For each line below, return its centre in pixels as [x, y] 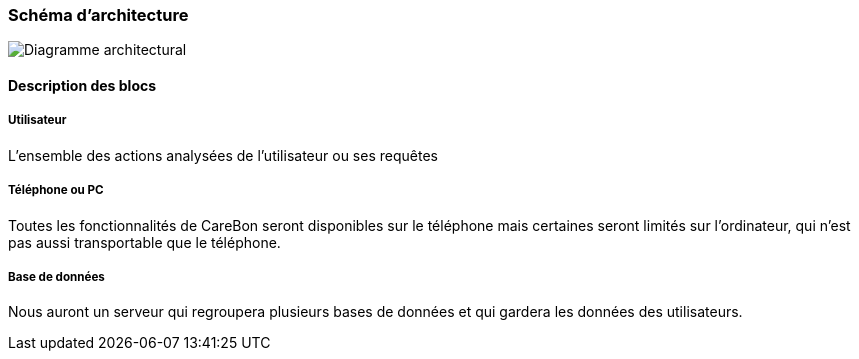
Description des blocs [82, 85]
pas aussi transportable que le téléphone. [144, 242]
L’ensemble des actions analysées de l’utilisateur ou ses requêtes [223, 155]
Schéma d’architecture [98, 15]
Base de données [56, 276]
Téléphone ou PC [56, 190]
